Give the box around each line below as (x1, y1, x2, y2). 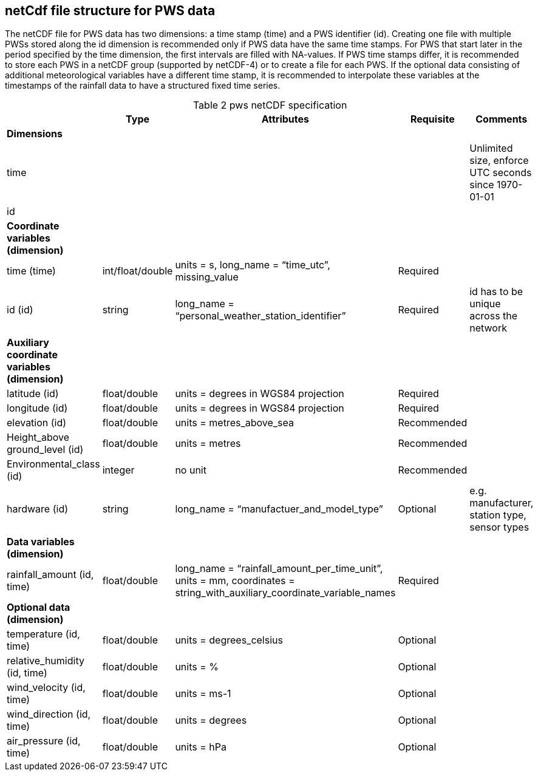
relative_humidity (7, 655, 84, 667)
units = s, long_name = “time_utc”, (175, 259, 330, 271)
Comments (475, 113, 528, 126)
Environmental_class (7, 458, 100, 471)
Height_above (7, 431, 69, 444)
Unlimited (469, 142, 513, 155)
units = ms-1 (175, 687, 231, 700)
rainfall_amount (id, (7, 568, 94, 581)
